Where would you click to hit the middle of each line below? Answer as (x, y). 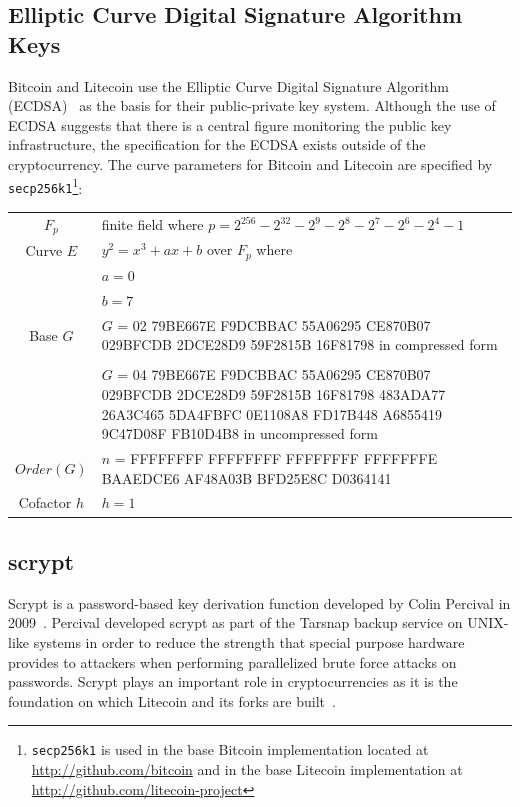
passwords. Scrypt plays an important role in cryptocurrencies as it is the (233, 681)
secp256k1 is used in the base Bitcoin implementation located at (230, 749)
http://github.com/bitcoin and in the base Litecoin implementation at (247, 768)
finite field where (152, 224)
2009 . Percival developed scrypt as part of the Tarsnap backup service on (235, 622)
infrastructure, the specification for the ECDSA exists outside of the (217, 144)
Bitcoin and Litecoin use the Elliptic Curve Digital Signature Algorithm (228, 85)
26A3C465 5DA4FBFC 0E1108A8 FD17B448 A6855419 (271, 413)
